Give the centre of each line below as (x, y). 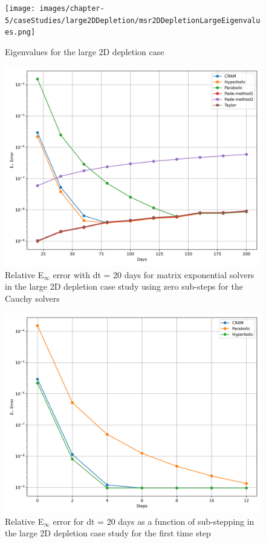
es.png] (20, 32)
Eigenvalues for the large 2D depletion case (85, 51)
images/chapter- (72, 8)
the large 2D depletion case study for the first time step (108, 533)
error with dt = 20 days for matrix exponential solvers (154, 274)
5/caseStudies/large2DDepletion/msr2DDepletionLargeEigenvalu (133, 20)
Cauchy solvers (32, 298)
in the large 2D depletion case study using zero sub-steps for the (124, 286)
